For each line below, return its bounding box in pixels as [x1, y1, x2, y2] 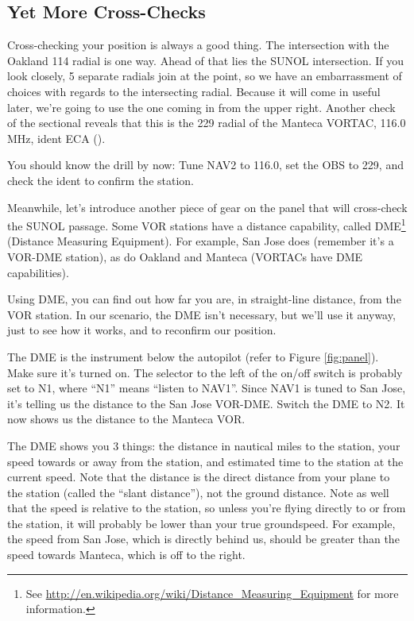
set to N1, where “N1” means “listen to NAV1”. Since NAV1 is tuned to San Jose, [7, 380, 406, 396]
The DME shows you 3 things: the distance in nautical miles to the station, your [7, 437, 400, 453]
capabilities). [7, 264, 69, 280]
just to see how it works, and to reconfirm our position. [7, 322, 277, 338]
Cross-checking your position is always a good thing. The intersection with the [7, 37, 389, 53]
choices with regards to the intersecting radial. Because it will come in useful [7, 83, 381, 99]
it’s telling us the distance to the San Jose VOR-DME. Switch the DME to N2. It [7, 395, 405, 411]
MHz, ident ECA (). [7, 129, 106, 146]
